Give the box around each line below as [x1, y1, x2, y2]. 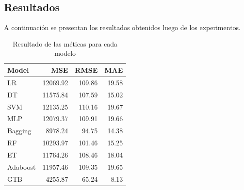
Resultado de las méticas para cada [13, 38, 118, 48]
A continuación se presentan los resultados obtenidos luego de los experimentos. [4, 22, 241, 32]
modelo [54, 48, 76, 58]
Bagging [7, 126, 32, 136]
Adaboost [7, 161, 36, 172]
